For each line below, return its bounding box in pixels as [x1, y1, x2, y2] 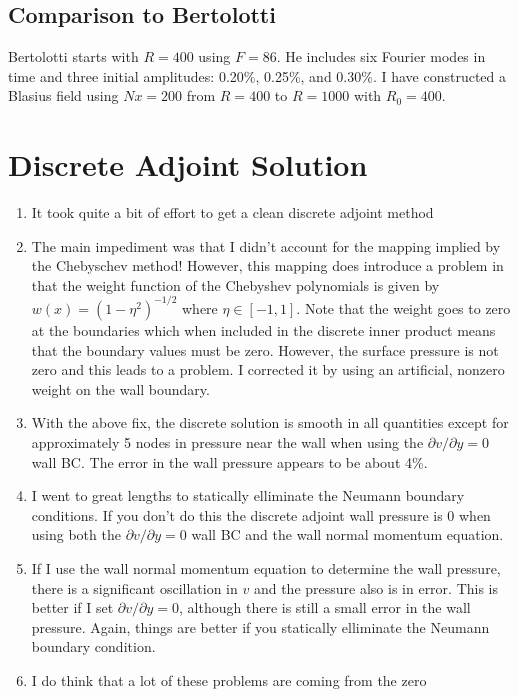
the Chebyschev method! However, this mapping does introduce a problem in [31, 255, 504, 276]
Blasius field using [8, 85, 119, 106]
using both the [31, 524, 121, 545]
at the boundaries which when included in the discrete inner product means [31, 319, 496, 340]
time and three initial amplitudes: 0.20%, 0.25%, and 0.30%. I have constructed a [8, 65, 507, 86]
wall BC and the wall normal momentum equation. [191, 524, 504, 545]
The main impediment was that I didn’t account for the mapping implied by [31, 235, 501, 256]
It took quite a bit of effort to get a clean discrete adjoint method [31, 202, 434, 223]
